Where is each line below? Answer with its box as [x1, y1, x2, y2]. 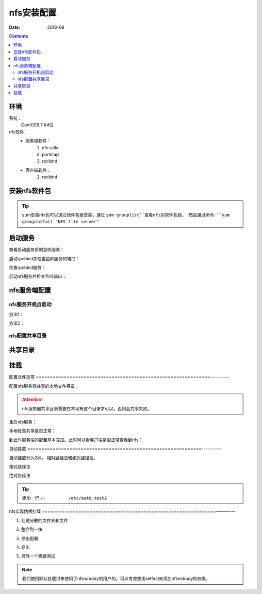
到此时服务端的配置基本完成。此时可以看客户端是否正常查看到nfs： [9, 437, 143, 443]
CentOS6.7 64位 [21, 122, 54, 128]
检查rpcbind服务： [9, 264, 46, 270]
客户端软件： [25, 167, 51, 173]
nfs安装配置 [9, 7, 57, 18]
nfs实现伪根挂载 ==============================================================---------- [9, 508, 236, 514]
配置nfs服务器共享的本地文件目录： [9, 383, 80, 389]
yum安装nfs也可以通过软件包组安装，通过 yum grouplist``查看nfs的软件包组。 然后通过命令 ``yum [22, 212, 230, 217]
